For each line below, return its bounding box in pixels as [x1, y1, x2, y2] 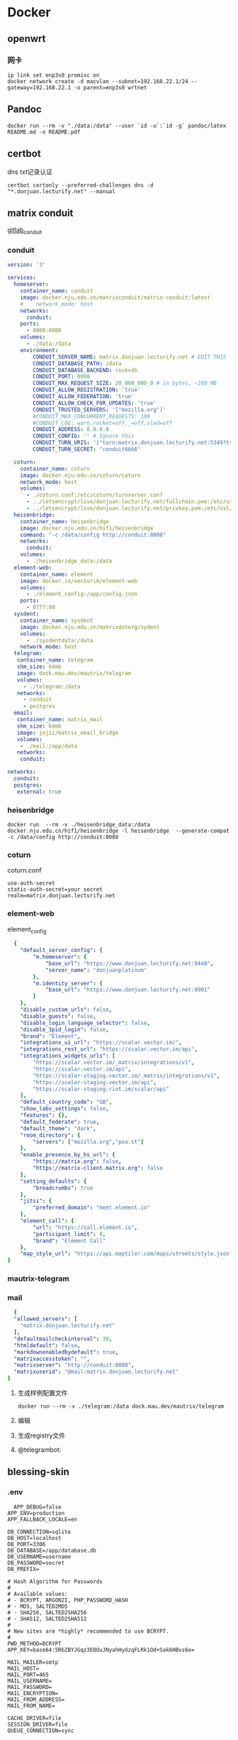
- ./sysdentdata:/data [25, 637, 93, 644]
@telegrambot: [17, 1445, 62, 1454]
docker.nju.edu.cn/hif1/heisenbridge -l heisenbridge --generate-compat [7, 827, 230, 834]
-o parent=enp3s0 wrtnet [74, 84, 147, 91]
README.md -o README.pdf [7, 128, 81, 136]
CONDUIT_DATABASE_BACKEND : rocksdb [33, 366, 138, 373]
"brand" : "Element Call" [33, 1237, 106, 1244]
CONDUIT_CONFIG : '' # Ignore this [33, 432, 135, 440]
